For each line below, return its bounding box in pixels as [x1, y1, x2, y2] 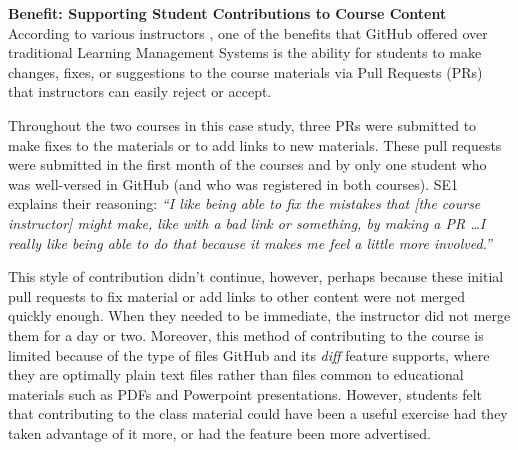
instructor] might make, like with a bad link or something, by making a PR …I [8, 212, 486, 233]
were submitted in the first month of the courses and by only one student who [8, 154, 487, 175]
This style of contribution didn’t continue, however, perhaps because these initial [8, 266, 504, 287]
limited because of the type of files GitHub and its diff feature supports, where [8, 344, 490, 365]
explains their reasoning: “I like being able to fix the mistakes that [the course [8, 193, 481, 214]
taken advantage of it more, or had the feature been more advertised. [8, 422, 431, 443]
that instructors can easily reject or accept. [8, 81, 272, 102]
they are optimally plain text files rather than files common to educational [8, 364, 464, 385]
